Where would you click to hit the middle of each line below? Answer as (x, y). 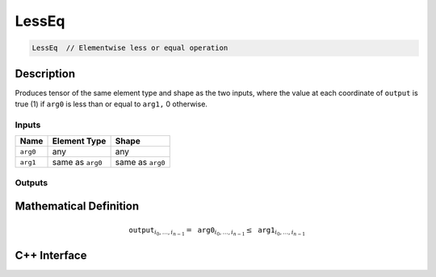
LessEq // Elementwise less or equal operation (130, 48)
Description (45, 74)
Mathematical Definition (77, 207)
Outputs (31, 183)
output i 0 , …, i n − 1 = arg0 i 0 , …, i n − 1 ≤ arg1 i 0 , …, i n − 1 (217, 232)
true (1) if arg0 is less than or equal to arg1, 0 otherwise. (111, 104)
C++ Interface (51, 256)
